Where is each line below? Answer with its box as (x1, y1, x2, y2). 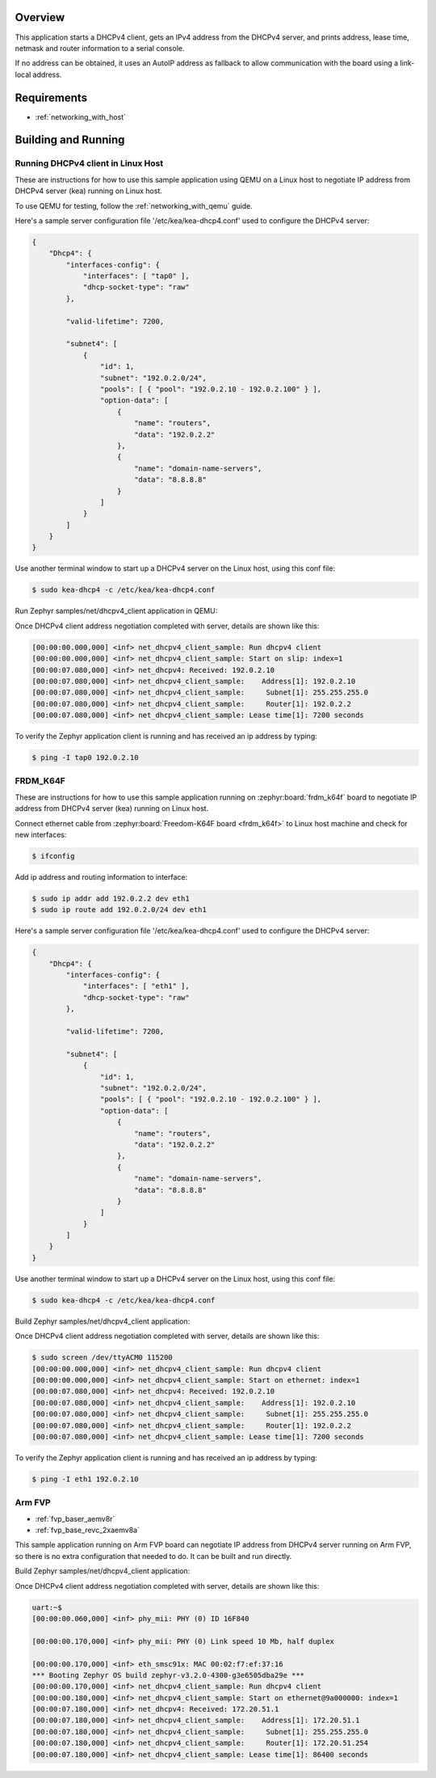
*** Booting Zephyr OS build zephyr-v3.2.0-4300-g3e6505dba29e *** (31, 1670, 305, 1679)
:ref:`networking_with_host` (35, 112, 127, 121)
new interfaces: (15, 830, 67, 839)
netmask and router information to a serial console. (15, 43, 185, 53)
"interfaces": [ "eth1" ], (82, 982, 190, 990)
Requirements (15, 91, 88, 104)
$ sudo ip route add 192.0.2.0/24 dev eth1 (31, 906, 208, 914)
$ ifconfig (31, 851, 75, 860)
